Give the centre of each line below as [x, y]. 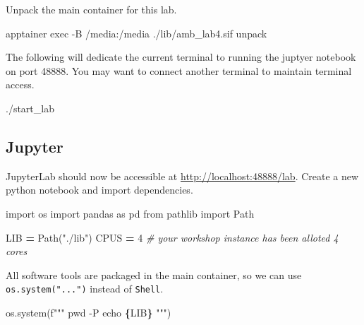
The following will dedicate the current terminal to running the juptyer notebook [181, 57]
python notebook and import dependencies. [99, 190]
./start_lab [30, 108]
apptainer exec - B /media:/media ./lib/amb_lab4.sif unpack [136, 33]
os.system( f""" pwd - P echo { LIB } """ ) [89, 312]
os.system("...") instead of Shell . [85, 289]
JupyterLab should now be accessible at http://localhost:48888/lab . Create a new [182, 176]
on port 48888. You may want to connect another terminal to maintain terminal [179, 70]
